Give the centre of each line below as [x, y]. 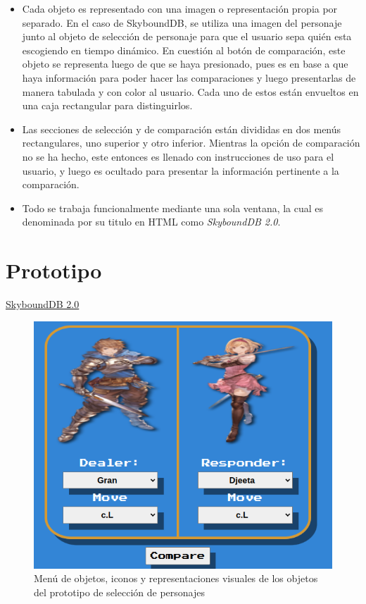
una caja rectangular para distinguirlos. [107, 105]
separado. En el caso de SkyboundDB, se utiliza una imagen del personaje [182, 22]
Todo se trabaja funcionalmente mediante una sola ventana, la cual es [173, 208]
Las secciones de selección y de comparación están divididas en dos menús [182, 129]
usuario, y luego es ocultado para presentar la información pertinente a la [181, 170]
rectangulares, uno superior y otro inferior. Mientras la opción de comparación [191, 143]
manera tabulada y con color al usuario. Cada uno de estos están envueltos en [190, 91]
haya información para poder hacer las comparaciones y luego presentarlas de [189, 77]
